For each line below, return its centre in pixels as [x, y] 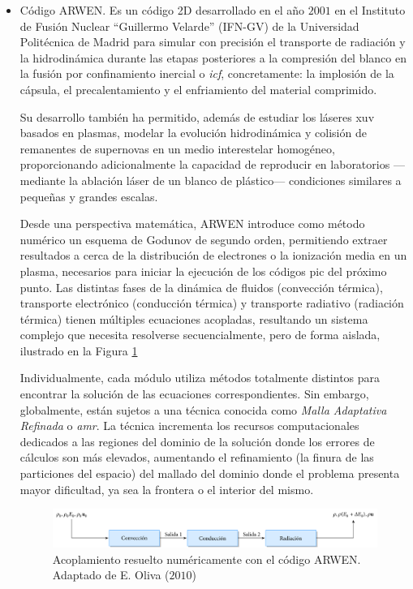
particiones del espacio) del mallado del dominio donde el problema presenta [210, 473]
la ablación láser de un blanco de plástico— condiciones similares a [235, 180]
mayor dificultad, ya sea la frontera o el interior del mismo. [167, 489]
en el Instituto [370, 10]
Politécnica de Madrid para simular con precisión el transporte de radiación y [213, 42]
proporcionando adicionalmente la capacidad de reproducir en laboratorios [205, 164]
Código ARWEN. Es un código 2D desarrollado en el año [162, 10]
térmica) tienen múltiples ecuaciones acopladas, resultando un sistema [194, 318]
